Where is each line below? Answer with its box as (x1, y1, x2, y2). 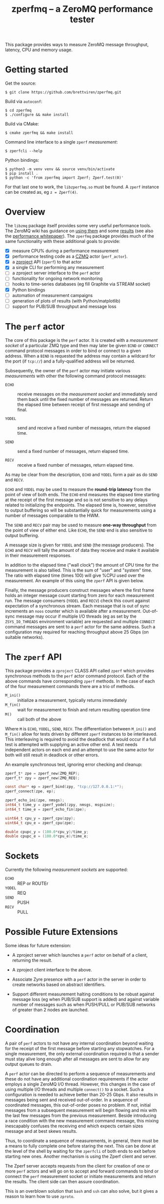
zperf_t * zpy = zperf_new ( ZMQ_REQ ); (5, 776, 80, 781)
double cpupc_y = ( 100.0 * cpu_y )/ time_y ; (5, 829, 89, 834)
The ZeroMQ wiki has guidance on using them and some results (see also (5, 228, 153, 234)
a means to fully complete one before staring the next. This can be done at (5, 1143, 156, 1149)
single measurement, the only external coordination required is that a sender (5, 1051, 160, 1057)
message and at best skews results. (5, 1128, 77, 1134)
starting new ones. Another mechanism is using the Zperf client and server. (5, 1153, 157, 1159)
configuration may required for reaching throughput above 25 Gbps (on (5, 629, 149, 635)
